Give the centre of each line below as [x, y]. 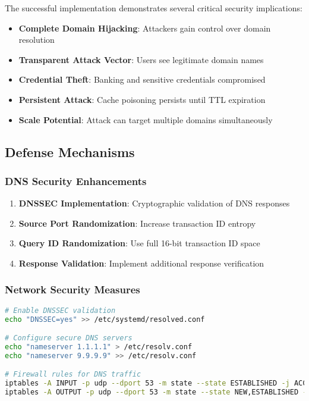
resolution [37, 40]
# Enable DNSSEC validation [60, 310]
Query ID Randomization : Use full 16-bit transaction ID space [139, 243]
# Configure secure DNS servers [69, 338]
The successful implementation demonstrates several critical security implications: [154, 8]
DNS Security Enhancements [76, 181]
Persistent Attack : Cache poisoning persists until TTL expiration [142, 99]
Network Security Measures [72, 289]
